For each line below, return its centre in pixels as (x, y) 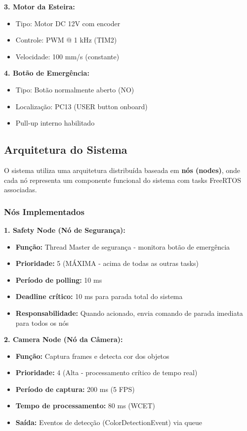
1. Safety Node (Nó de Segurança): (65, 230)
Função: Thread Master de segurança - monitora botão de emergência (123, 246)
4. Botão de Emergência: (47, 73)
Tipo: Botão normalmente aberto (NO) (75, 89)
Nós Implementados (44, 211)
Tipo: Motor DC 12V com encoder (68, 23)
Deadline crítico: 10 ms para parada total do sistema (99, 296)
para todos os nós (42, 323)
